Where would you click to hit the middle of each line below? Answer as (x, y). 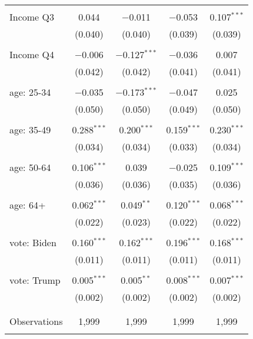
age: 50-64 (30, 167)
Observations (36, 321)
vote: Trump (35, 280)
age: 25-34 (30, 92)
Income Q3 (32, 17)
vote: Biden (33, 242)
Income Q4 (32, 54)
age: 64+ (28, 205)
